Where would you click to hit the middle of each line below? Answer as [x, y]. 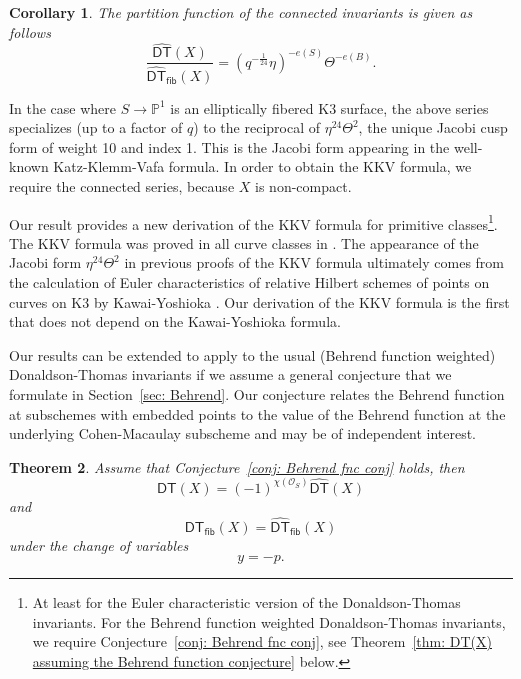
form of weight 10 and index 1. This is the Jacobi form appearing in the [229, 146]
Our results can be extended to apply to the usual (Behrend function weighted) [252, 354]
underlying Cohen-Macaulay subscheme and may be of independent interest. [242, 433]
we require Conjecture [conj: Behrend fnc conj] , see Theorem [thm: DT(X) [262, 641]
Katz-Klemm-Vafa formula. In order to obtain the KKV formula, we [262, 166]
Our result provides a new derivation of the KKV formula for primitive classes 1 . [253, 222]
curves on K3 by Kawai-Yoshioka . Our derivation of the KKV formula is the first [259, 301]
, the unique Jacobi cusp [433, 127]
